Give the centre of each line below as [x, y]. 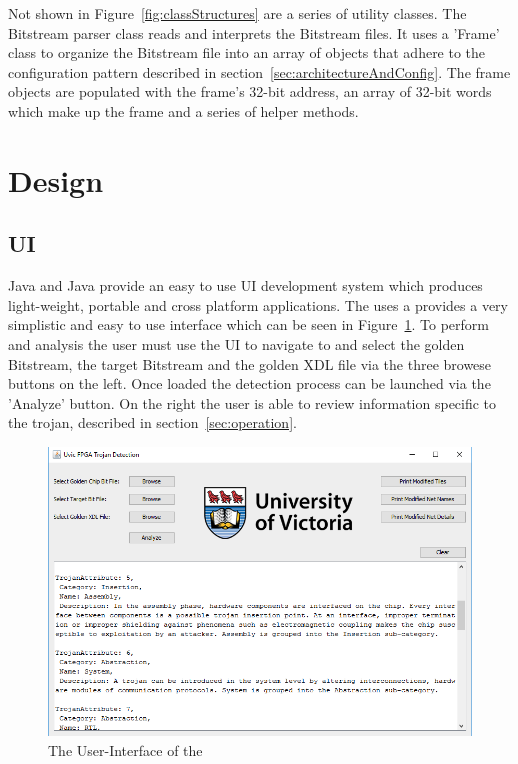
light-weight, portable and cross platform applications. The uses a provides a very [258, 304]
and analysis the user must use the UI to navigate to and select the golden [236, 343]
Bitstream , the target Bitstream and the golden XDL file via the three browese [250, 363]
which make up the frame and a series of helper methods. [183, 110]
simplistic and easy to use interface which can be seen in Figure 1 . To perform [248, 324]
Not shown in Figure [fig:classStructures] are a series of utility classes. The [237, 13]
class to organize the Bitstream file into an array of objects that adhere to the [247, 52]
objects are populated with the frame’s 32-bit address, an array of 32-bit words [250, 91]
